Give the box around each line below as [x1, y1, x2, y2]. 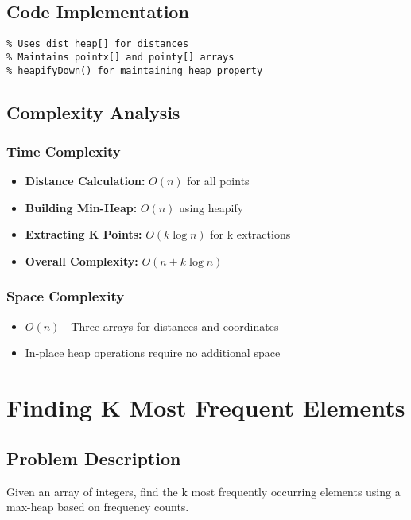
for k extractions [210, 226, 291, 243]
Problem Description [6, 445, 181, 470]
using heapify [179, 199, 244, 215]
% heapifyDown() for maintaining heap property [6, 64, 263, 76]
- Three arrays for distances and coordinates [64, 317, 279, 334]
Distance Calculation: [25, 173, 145, 189]
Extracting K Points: [25, 226, 142, 243]
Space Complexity [6, 286, 125, 306]
